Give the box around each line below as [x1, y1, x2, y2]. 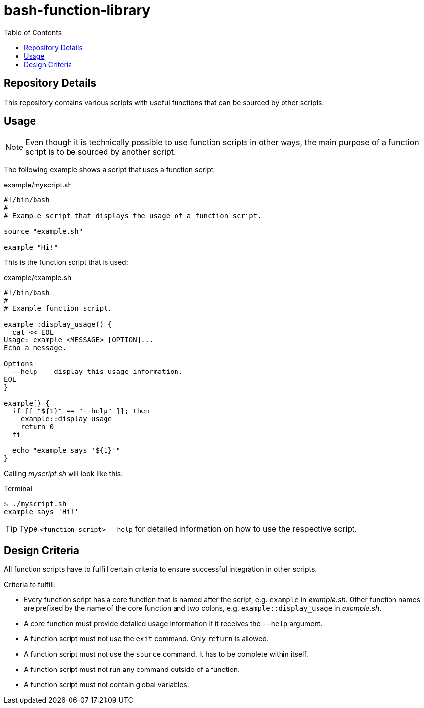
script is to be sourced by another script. [25, 147, 176, 157]
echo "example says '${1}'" [12, 447, 121, 455]
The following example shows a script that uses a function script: [4, 165, 215, 174]
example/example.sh [4, 273, 71, 282]
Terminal [4, 484, 32, 493]
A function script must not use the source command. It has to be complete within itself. [24, 650, 308, 659]
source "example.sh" [4, 227, 83, 236]
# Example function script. [4, 304, 112, 313]
